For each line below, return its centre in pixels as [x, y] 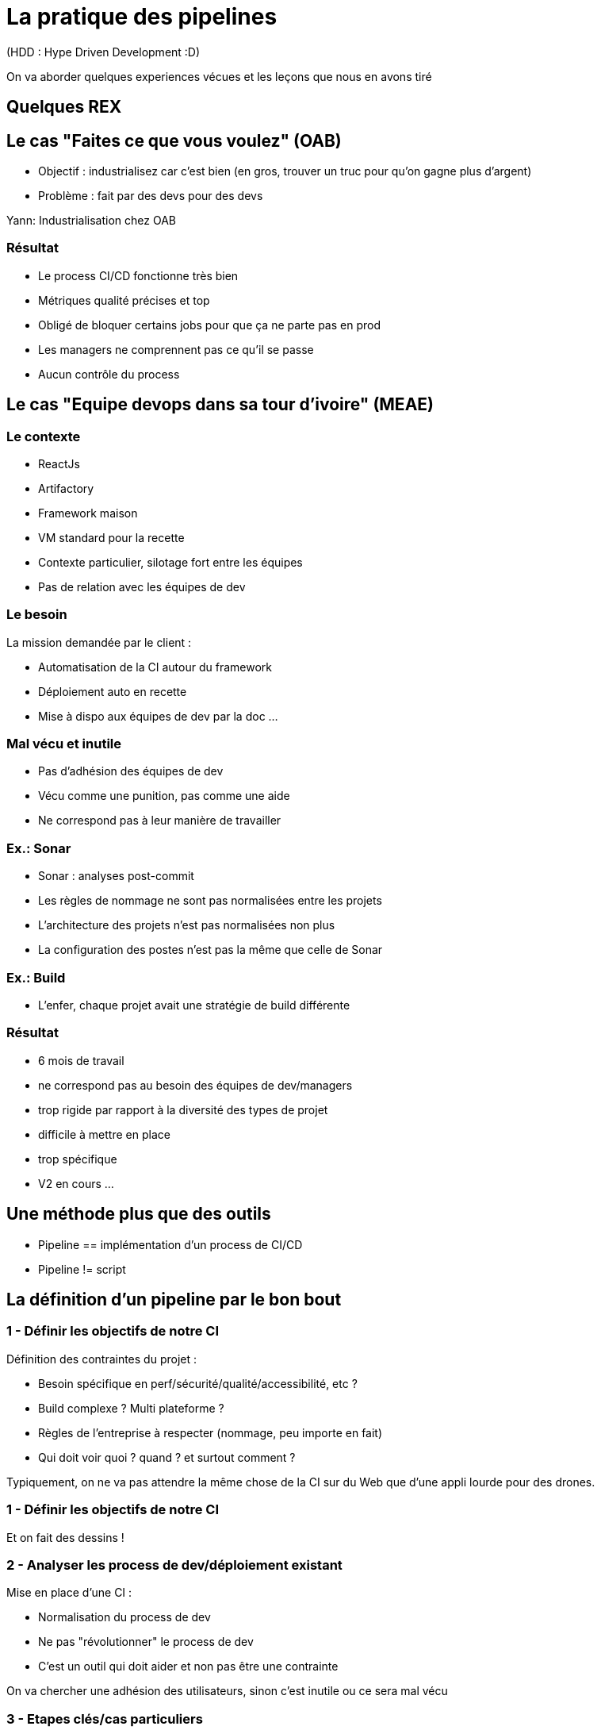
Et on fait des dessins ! [65, 1537]
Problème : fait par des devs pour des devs [151, 196]
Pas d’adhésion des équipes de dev [131, 771]
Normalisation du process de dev [124, 1617]
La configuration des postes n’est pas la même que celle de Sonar [211, 950]
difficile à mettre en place [104, 1134]
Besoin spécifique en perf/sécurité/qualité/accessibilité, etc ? [198, 1383]
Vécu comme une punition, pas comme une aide [164, 796]
